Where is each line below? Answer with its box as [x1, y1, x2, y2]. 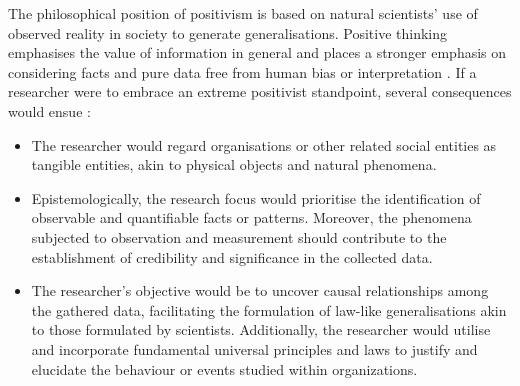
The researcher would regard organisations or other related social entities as [31, 134, 497, 155]
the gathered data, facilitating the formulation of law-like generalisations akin [31, 299, 507, 320]
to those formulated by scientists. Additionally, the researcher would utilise [31, 319, 491, 340]
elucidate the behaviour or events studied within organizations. [31, 358, 418, 379]
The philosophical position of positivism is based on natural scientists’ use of [8, 3, 478, 23]
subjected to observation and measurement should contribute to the [31, 226, 447, 247]
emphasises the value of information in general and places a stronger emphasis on [8, 42, 507, 63]
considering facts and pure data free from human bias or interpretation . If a [8, 61, 477, 82]
